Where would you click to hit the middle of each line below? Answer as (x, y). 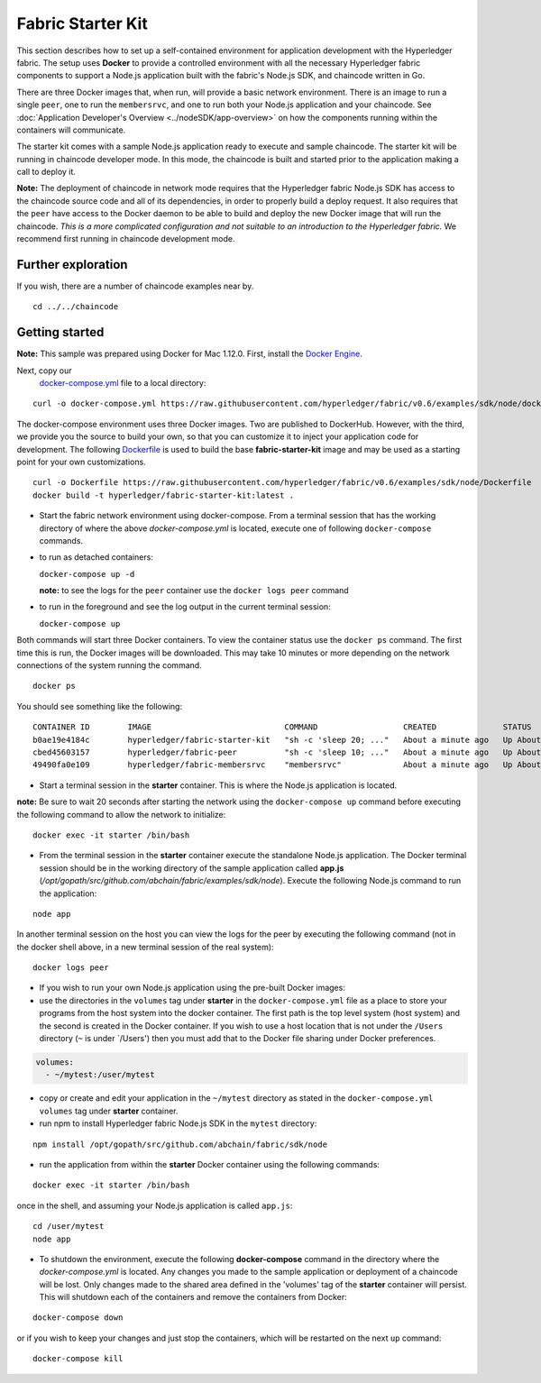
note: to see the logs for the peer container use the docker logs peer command (194, 591)
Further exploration (72, 265)
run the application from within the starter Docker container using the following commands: (210, 1164)
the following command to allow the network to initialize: (121, 814)
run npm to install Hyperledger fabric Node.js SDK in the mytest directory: (178, 1123)
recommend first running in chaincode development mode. (126, 239)
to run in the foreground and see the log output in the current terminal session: (185, 607)
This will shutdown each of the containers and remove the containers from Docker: (193, 1297)
